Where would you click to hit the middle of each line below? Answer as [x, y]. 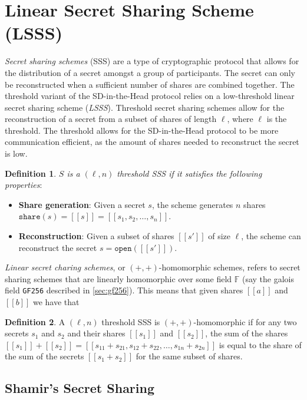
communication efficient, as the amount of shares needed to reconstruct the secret [152, 142]
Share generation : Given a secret [82, 204]
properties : [24, 185]
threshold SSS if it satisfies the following [189, 173]
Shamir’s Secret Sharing [80, 388]
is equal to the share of [260, 344]
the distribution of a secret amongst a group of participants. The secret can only [150, 72]
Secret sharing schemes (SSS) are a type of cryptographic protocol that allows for [152, 61]
